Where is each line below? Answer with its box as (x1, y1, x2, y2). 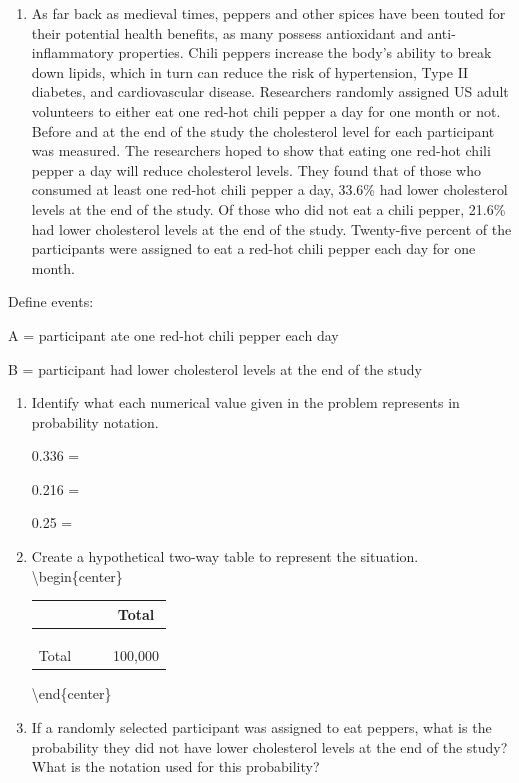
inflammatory (31, 42, 114, 63)
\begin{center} (31, 565, 123, 586)
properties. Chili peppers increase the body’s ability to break (118, 42, 492, 63)
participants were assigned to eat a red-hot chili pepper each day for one (31, 238, 476, 259)
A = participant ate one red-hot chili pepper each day (8, 324, 339, 345)
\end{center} (31, 683, 112, 704)
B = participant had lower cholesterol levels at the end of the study (8, 358, 422, 379)
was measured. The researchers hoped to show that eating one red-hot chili (31, 140, 491, 161)
